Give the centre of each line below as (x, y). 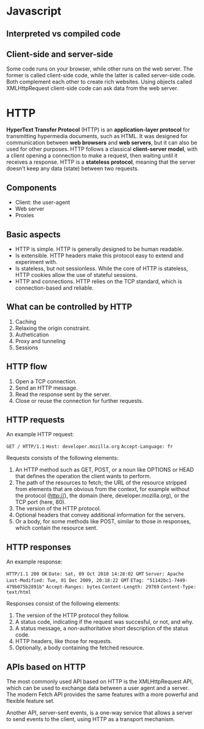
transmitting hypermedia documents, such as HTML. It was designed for (97, 136)
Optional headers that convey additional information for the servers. (100, 515)
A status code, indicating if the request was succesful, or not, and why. (104, 622)
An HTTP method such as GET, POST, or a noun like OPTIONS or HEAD (104, 470)
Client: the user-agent (43, 203)
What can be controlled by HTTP (69, 307)
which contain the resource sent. (56, 528)
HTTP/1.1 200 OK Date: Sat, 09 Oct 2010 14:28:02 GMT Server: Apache (95, 574)
